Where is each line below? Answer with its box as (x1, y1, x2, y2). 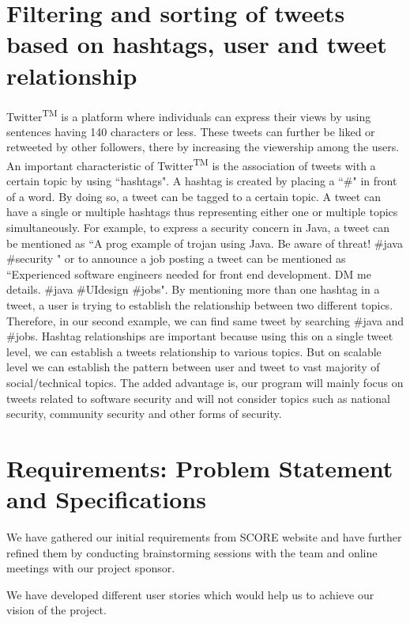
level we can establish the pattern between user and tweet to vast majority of (6, 359, 380, 375)
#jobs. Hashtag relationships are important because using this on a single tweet (6, 328, 393, 344)
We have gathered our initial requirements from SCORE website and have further (6, 529, 402, 545)
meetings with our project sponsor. (6, 560, 175, 576)
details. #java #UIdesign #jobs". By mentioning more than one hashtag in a (6, 281, 380, 298)
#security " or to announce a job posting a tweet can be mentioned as (6, 250, 346, 267)
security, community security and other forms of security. (6, 405, 282, 422)
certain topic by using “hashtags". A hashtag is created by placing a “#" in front (6, 173, 397, 189)
